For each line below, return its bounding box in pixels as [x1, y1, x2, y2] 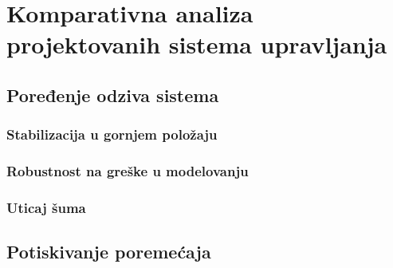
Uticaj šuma [6, 197, 86, 217]
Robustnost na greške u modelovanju [6, 161, 249, 181]
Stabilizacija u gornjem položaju [6, 124, 218, 144]
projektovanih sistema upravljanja [6, 28, 387, 61]
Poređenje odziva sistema [6, 82, 219, 107]
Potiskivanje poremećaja [6, 239, 211, 264]
